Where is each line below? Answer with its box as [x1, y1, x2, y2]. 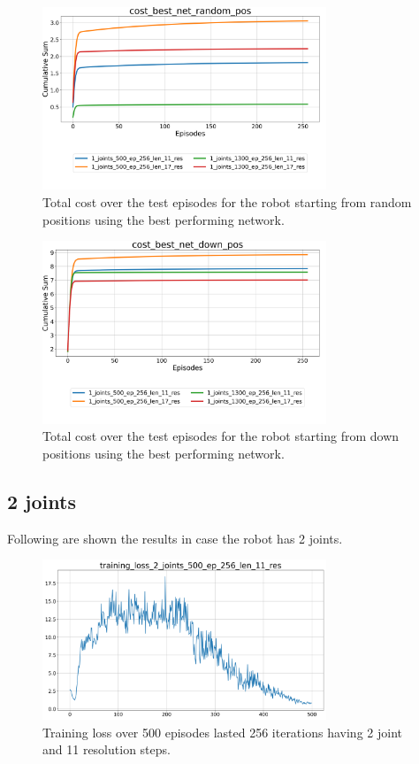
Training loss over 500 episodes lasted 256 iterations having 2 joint [42, 722, 402, 741]
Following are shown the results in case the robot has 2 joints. [7, 529, 343, 547]
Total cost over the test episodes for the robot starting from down [42, 427, 400, 445]
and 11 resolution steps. [42, 740, 171, 759]
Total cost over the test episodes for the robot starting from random [42, 193, 412, 212]
